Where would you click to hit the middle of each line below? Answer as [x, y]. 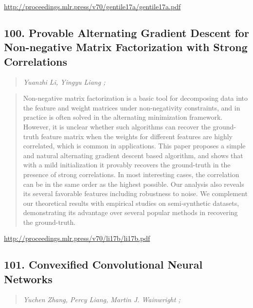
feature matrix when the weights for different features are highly [137, 136]
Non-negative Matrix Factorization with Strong [126, 47]
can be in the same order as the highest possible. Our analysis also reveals [134, 184]
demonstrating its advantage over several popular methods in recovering [130, 212]
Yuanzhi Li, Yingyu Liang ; [64, 82]
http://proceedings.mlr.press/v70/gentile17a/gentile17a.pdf [92, 6]
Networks [28, 279]
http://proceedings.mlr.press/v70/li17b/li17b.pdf [77, 238]
